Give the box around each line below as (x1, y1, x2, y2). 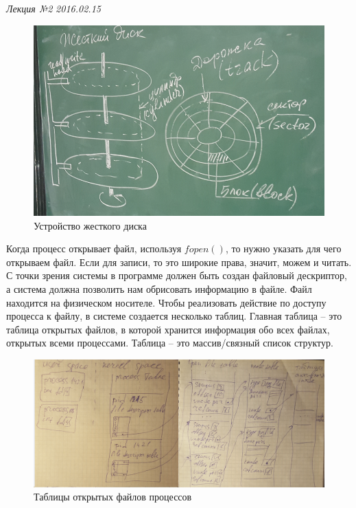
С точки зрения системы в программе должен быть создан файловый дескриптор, (6, 268, 347, 283)
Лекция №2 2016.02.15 (6, 1, 101, 15)
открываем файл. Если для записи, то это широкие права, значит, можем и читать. (6, 254, 352, 269)
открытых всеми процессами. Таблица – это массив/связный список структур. (6, 335, 333, 350)
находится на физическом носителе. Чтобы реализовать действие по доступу (6, 295, 327, 309)
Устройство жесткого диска (34, 218, 147, 232)
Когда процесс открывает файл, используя (6, 241, 182, 256)
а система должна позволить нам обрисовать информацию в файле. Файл (6, 282, 312, 296)
